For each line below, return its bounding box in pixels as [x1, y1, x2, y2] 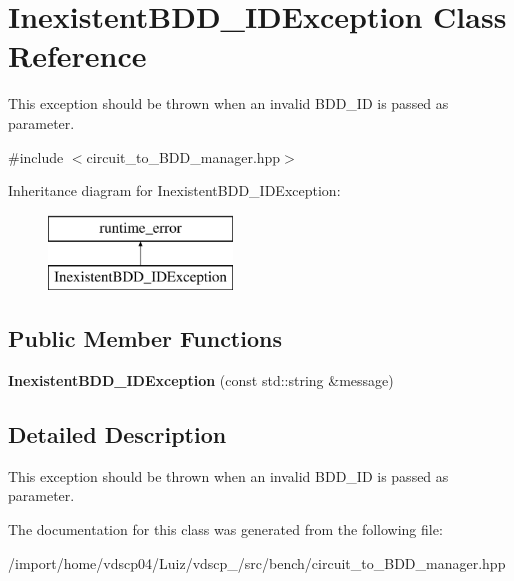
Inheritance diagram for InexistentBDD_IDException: [8, 180, 341, 201]
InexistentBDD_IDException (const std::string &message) [8, 370, 394, 391]
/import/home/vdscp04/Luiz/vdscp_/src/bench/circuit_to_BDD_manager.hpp [8, 552, 506, 573]
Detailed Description [8, 419, 227, 450]
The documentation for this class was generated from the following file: [8, 519, 443, 540]
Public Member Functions [8, 323, 282, 354]
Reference [8, 35, 147, 76]
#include [8, 146, 64, 167]
